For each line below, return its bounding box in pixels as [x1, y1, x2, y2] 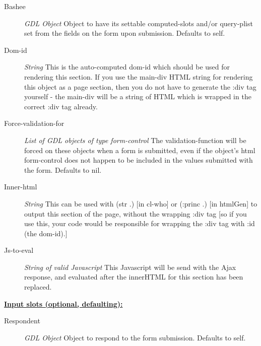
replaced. [24, 282, 52, 292]
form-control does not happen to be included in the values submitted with [24, 155, 253, 165]
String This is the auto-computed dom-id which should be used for [24, 61, 230, 72]
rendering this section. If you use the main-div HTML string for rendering [24, 71, 253, 82]
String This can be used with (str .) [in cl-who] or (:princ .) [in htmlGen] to [24, 198, 257, 209]
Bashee [4, 1, 26, 11]
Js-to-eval [4, 245, 34, 255]
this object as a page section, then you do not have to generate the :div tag [24, 81, 256, 92]
